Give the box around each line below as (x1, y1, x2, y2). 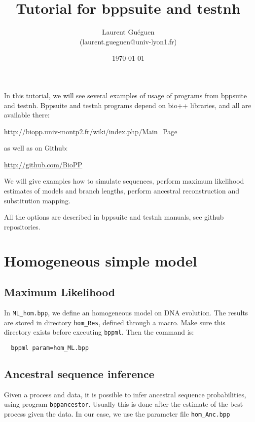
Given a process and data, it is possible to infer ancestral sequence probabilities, (4, 389, 246, 399)
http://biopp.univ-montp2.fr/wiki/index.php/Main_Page (4, 126, 178, 136)
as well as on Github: (4, 143, 68, 153)
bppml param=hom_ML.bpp (11, 344, 89, 351)
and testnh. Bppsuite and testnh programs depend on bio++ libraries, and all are (4, 100, 251, 110)
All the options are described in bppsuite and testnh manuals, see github (4, 212, 224, 222)
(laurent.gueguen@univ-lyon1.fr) (79, 36, 177, 46)
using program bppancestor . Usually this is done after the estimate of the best (4, 399, 243, 409)
